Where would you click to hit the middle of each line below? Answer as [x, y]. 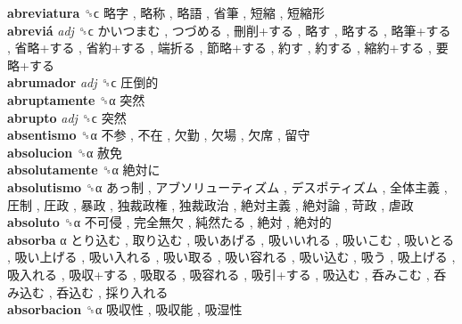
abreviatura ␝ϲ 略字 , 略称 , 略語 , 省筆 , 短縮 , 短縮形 [166, 12]
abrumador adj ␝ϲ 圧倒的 [83, 82]
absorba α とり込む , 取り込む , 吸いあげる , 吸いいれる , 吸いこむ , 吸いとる [231, 239]
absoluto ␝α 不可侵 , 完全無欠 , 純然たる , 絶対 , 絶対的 [169, 222]
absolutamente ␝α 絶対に [84, 170]
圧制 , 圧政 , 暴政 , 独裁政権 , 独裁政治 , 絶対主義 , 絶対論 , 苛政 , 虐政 [210, 204]
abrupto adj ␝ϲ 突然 [67, 117]
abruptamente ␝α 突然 [76, 99]
